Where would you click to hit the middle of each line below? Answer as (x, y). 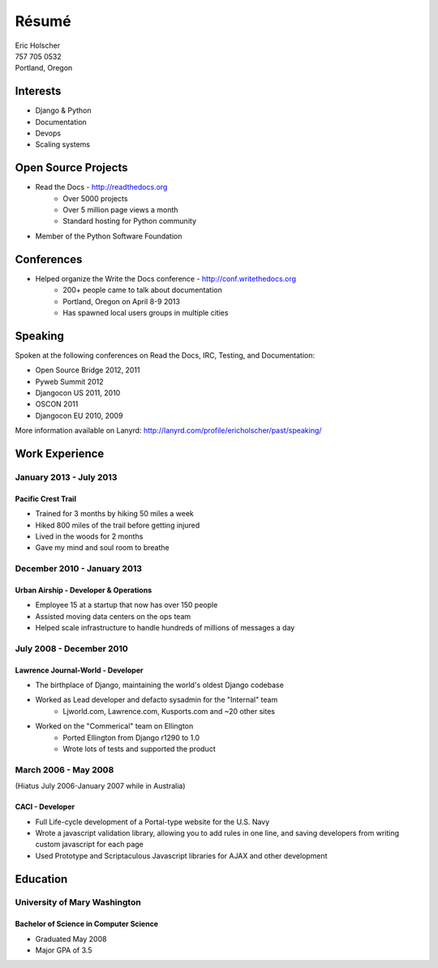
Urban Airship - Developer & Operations (84, 590)
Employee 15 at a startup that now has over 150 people (127, 605)
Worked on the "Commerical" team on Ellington (114, 726)
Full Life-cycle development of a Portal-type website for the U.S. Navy (152, 822)
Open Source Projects (71, 168)
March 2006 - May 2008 (64, 769)
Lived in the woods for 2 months (89, 536)
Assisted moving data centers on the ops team (113, 616)
